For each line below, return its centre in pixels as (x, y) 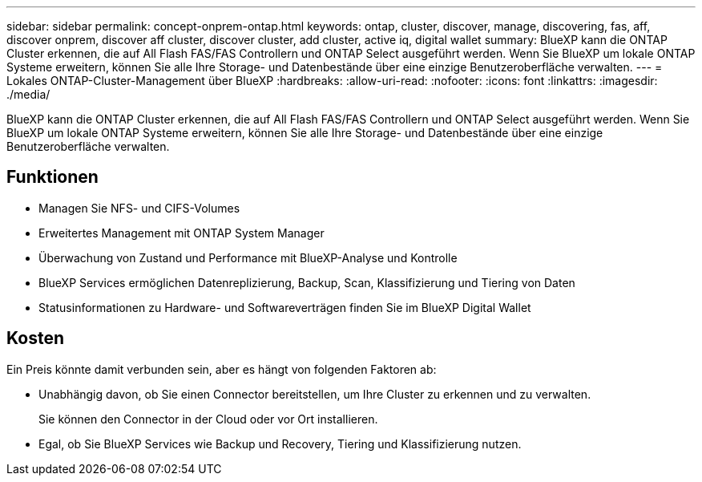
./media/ (28, 94)
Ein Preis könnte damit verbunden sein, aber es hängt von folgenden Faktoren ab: (222, 369)
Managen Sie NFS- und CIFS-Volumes (139, 208)
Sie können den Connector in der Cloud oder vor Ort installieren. (208, 419)
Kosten (35, 338)
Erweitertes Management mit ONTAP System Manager (182, 233)
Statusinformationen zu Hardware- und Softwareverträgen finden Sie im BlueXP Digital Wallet (285, 307)
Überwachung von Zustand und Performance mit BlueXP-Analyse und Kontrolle (248, 257)
